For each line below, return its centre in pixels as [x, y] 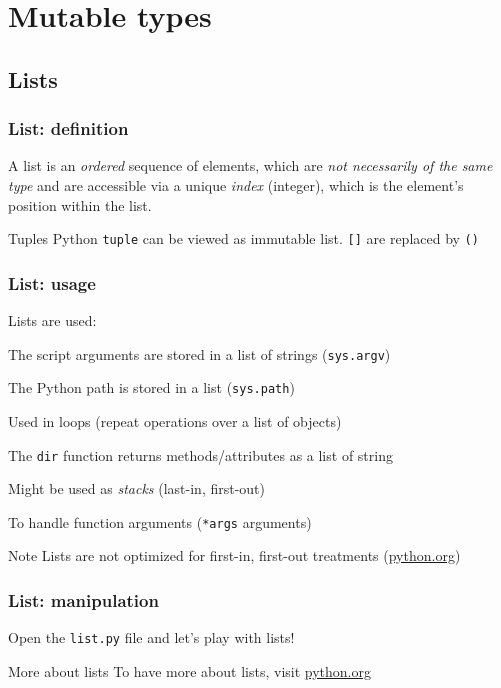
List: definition [68, 128]
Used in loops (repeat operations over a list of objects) [175, 420]
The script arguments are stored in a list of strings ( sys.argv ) [199, 353]
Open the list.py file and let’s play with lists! [151, 637]
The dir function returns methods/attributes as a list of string [200, 454]
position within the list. [80, 204]
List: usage [52, 282]
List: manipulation [83, 599]
